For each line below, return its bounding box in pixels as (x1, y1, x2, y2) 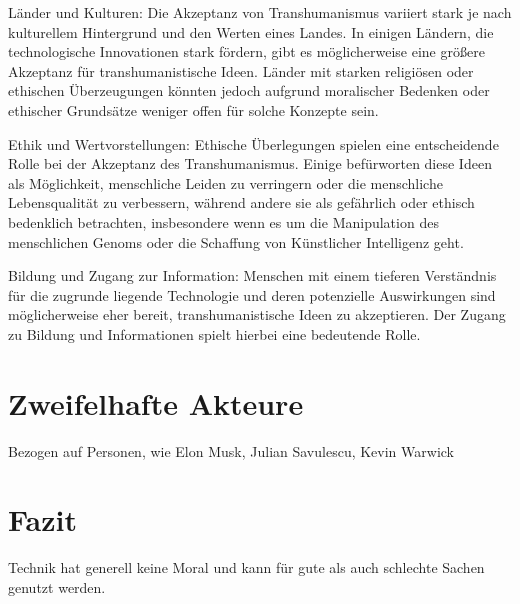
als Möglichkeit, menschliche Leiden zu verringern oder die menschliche (8, 172, 443, 193)
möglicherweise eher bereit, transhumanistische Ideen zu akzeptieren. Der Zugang (8, 304, 506, 325)
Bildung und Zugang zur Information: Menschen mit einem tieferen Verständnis (8, 265, 497, 286)
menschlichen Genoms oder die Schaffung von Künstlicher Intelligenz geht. (8, 231, 464, 252)
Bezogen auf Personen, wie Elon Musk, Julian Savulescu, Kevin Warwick (8, 440, 454, 461)
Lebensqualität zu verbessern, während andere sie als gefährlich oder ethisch (8, 192, 475, 213)
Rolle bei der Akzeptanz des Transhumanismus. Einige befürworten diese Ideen (8, 153, 492, 174)
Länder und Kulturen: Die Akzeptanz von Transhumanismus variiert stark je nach (8, 2, 512, 22)
